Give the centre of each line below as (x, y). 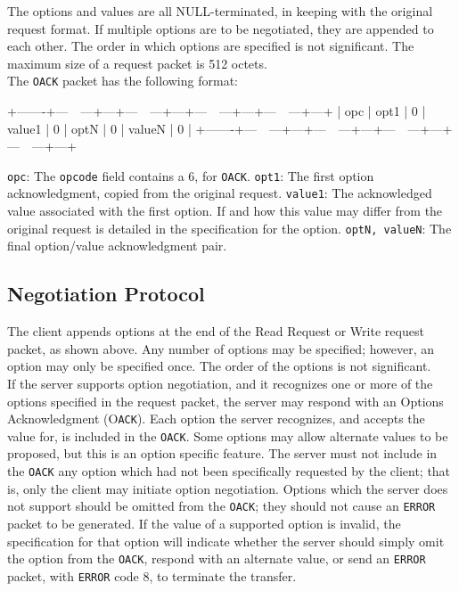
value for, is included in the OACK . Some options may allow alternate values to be (228, 435)
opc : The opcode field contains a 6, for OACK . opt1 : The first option (191, 175)
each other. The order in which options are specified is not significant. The (211, 46)
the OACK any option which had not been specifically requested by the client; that (229, 471)
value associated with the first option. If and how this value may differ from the (225, 211)
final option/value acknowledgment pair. (117, 246)
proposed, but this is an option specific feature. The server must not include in (222, 453)
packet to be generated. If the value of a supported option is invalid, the (204, 523)
